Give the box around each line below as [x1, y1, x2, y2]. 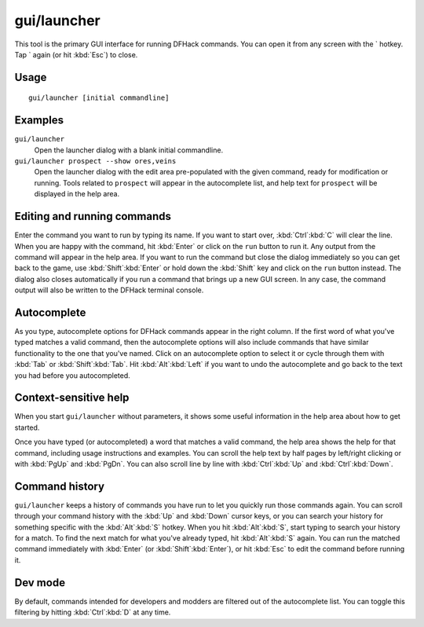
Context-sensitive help [14, 391, 130, 405]
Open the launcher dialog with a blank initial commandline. [34, 145, 224, 155]
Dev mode [14, 576, 66, 589]
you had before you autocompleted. [14, 370, 131, 380]
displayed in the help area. [34, 189, 120, 199]
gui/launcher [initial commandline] [28, 93, 170, 102]
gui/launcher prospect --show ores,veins [14, 157, 177, 166]
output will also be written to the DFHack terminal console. [14, 285, 204, 295]
